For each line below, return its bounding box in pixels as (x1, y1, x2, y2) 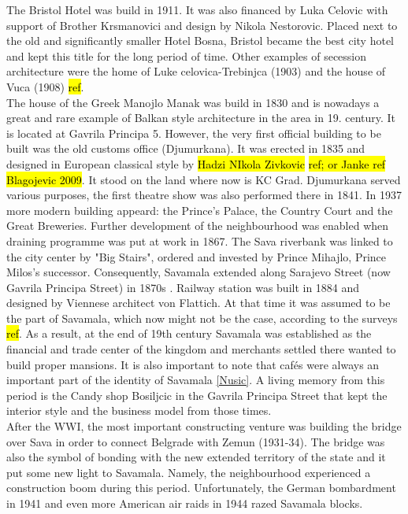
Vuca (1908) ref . (6, 78, 84, 94)
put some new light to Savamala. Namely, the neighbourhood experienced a (6, 464, 371, 480)
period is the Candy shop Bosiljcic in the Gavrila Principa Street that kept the (6, 386, 388, 403)
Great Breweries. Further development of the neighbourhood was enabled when (6, 217, 389, 234)
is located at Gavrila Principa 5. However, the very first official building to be (6, 124, 381, 141)
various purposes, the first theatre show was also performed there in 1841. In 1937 (6, 187, 402, 203)
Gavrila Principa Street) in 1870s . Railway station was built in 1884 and (6, 279, 360, 295)
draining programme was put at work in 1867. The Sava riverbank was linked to (6, 232, 393, 249)
